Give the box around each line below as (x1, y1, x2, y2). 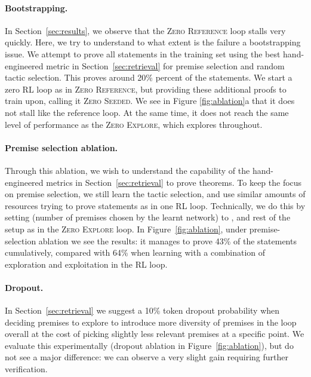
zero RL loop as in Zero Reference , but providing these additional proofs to (5, 82, 287, 95)
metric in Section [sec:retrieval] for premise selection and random (46, 59, 285, 72)
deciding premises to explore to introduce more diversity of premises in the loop (5, 315, 297, 328)
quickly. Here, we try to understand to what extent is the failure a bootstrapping (5, 36, 301, 48)
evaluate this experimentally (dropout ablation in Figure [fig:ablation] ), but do (5, 339, 294, 351)
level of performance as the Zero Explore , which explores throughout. (5, 118, 263, 130)
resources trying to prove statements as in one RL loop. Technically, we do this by (5, 199, 306, 212)
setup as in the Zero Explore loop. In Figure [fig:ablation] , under (5, 222, 247, 235)
